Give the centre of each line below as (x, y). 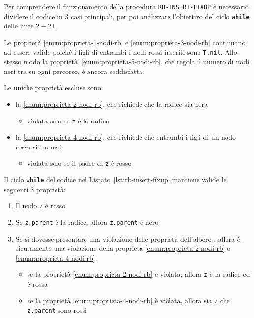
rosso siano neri (39, 146)
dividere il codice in (33, 16)
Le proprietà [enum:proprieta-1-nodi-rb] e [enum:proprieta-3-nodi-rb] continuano (125, 42)
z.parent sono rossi (57, 310)
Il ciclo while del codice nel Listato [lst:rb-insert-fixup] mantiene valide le (115, 180)
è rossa (37, 284)
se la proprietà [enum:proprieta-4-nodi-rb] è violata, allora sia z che (128, 300)
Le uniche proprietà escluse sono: (54, 87)
